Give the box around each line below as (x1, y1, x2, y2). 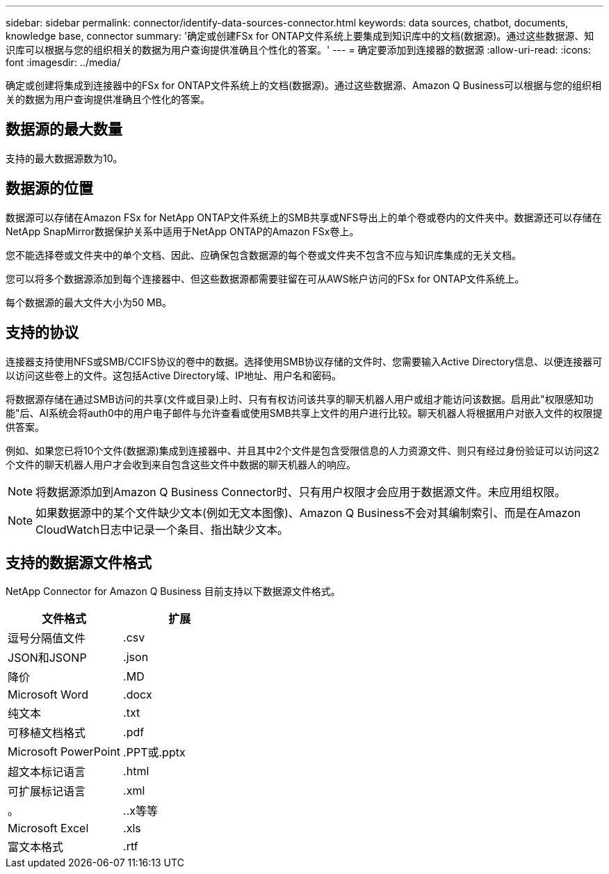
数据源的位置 (6, 180, 93, 198)
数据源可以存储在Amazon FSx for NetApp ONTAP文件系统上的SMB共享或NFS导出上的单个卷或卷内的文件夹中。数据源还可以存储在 (6, 211, 602, 223)
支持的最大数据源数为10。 (6, 152, 123, 164)
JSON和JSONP (8, 651, 87, 665)
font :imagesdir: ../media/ (6, 56, 121, 68)
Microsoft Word (8, 688, 89, 702)
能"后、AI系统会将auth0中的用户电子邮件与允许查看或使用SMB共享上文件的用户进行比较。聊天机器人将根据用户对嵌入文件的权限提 (6, 406, 603, 419)
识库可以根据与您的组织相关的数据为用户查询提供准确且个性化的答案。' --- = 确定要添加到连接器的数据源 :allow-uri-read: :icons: (6, 44, 592, 56)
